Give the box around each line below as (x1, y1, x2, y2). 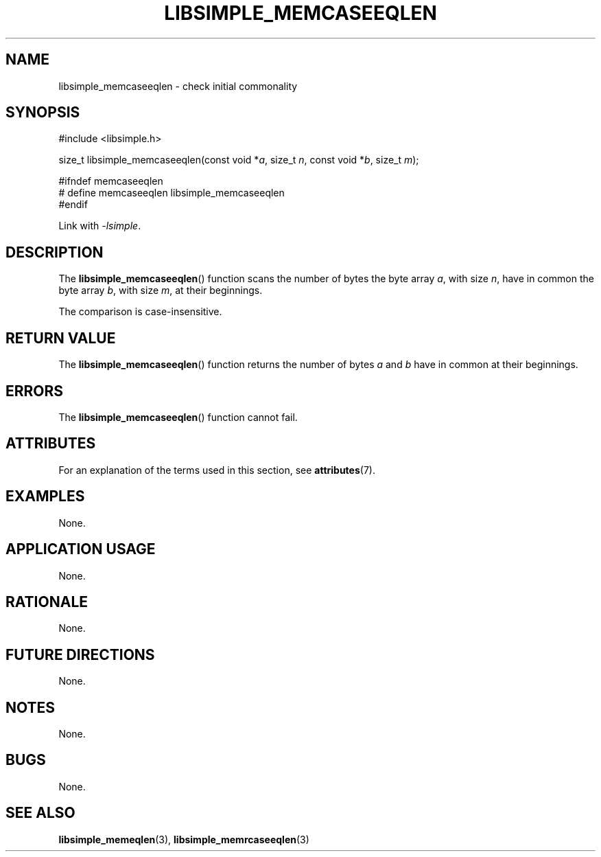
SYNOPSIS (5, 104, 80, 122)
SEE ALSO (5, 804, 75, 822)
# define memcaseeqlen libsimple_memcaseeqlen (58, 187, 285, 199)
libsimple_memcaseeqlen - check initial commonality (58, 80, 298, 92)
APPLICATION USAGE (5, 540, 156, 558)
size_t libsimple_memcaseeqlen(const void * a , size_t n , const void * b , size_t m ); (58, 154, 419, 166)
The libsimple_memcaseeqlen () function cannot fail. (58, 411, 298, 423)
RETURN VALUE (5, 329, 116, 347)
